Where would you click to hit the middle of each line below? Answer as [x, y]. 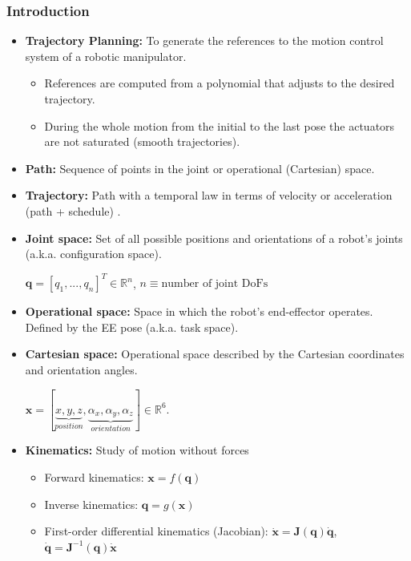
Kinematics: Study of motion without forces [137, 450]
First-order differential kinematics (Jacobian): [156, 531]
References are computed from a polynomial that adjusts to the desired [220, 83]
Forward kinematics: [94, 477]
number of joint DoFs [215, 284]
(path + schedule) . [73, 210]
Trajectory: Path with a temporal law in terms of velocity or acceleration [209, 195]
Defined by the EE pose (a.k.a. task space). [132, 327]
